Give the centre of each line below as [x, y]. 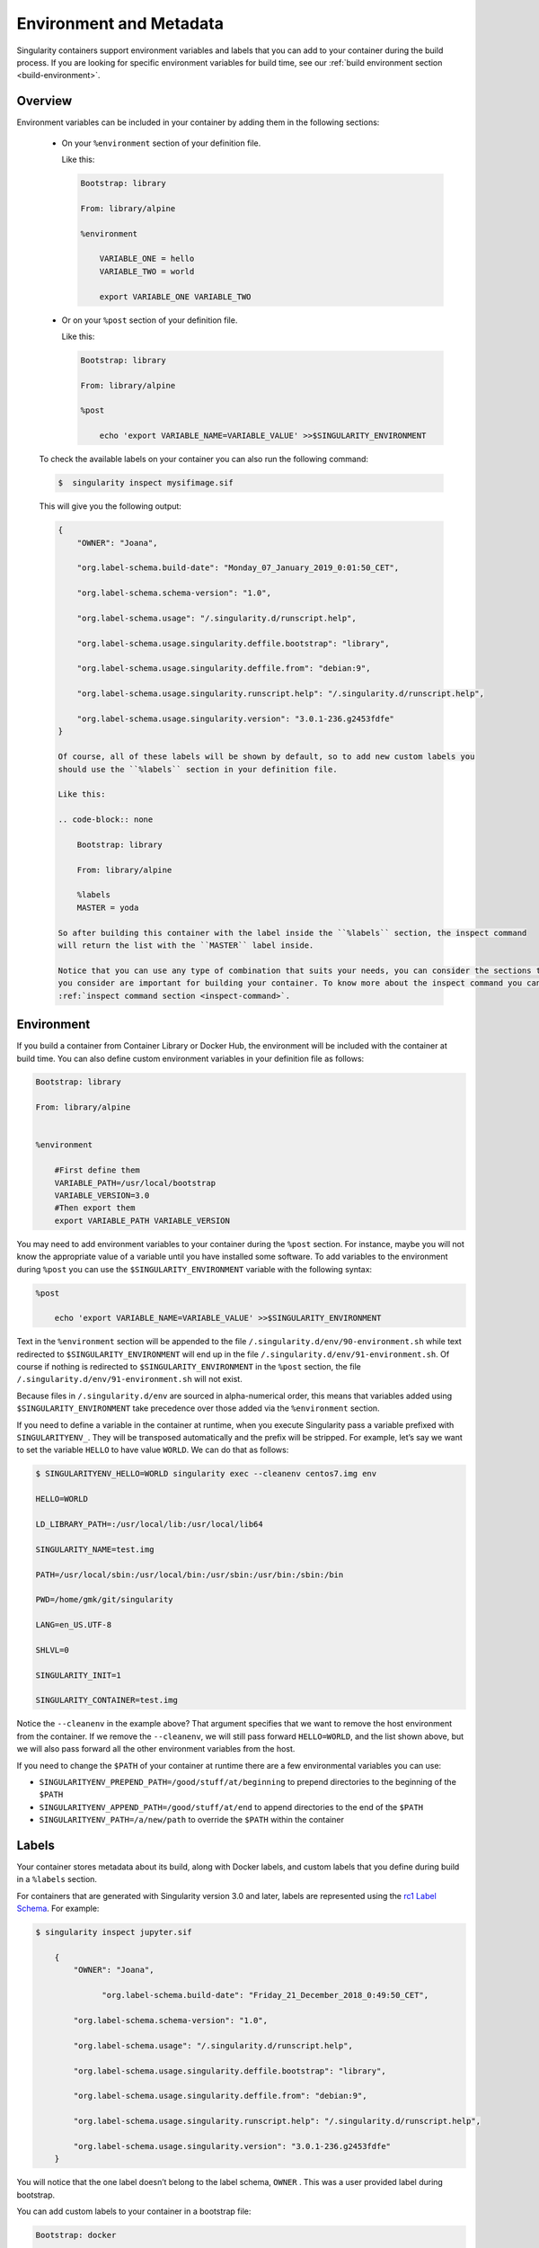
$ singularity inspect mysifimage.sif [146, 483]
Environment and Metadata [120, 23]
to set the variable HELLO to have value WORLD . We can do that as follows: [153, 1450]
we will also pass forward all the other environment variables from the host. [156, 1749]
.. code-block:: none [106, 820]
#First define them [97, 1170]
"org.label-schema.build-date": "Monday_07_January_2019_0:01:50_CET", [238, 568]
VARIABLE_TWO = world [147, 271]
